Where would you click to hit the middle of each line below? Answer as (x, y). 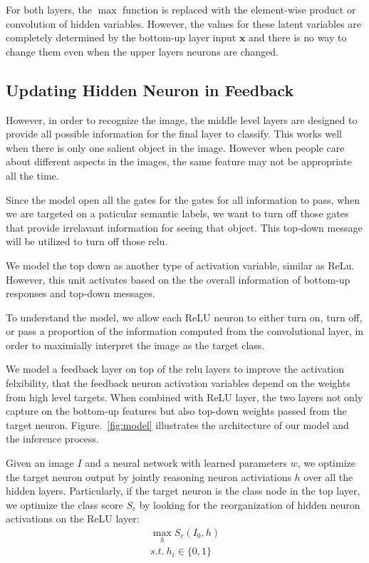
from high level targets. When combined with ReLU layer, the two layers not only (184, 397)
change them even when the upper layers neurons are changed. (142, 51)
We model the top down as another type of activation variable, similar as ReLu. (180, 265)
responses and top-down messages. (80, 293)
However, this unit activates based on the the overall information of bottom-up (178, 279)
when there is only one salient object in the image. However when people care (175, 147)
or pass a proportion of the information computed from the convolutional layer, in (185, 331)
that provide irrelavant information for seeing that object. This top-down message (184, 227)
